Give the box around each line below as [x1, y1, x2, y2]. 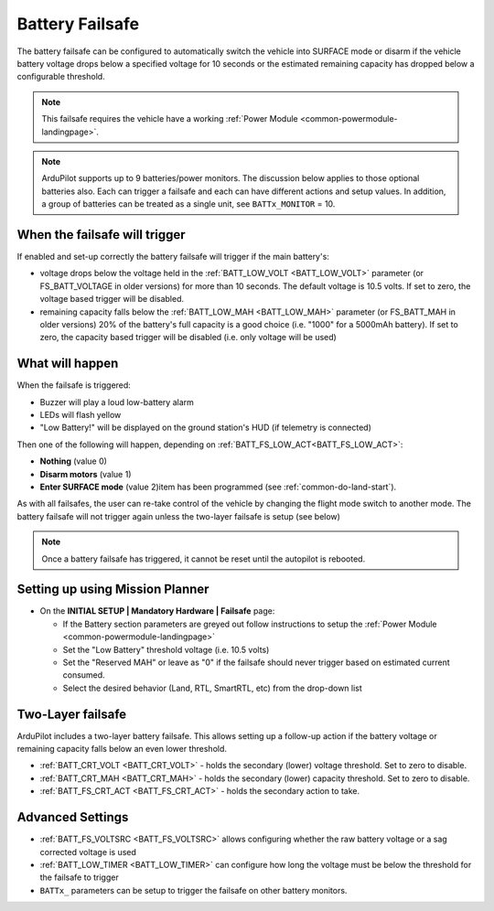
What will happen [16, 356, 119, 371]
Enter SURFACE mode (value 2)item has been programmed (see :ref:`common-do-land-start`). [39, 481, 397, 492]
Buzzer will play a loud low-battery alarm [39, 396, 194, 407]
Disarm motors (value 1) [39, 468, 132, 479]
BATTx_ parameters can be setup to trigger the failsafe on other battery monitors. [39, 884, 348, 895]
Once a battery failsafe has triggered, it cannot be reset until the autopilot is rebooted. [41, 553, 366, 564]
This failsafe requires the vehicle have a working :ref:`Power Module [41, 113, 298, 124]
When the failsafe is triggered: [16, 380, 132, 391]
